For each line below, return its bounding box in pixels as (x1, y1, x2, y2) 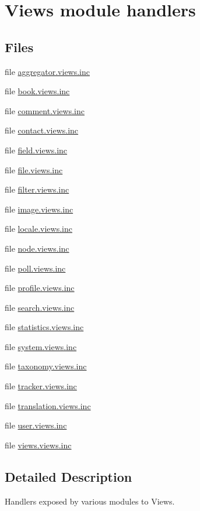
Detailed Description (5, 467, 132, 485)
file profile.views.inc (5, 282, 75, 294)
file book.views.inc (5, 85, 70, 97)
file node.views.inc (5, 242, 69, 254)
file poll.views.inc (5, 262, 66, 274)
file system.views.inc (5, 340, 77, 352)
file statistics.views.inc (5, 321, 84, 333)
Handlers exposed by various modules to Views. (5, 495, 175, 507)
